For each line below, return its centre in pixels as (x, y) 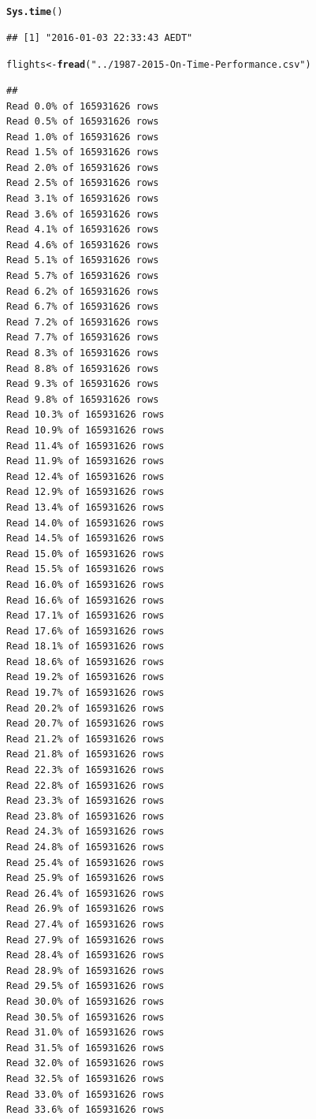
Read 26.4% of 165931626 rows (86, 893)
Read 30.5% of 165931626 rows (86, 1017)
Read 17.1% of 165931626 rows (86, 616)
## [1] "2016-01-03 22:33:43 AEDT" (100, 37)
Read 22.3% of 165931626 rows (86, 770)
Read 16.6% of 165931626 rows (86, 600)
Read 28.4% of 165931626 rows (86, 955)
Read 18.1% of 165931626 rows (86, 647)
